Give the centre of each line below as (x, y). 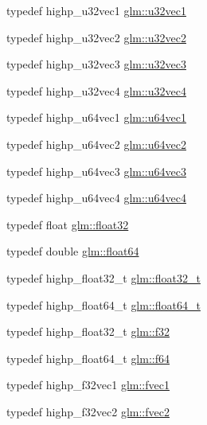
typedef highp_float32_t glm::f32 (88, 331)
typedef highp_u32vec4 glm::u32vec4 (96, 90)
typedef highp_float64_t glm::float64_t (103, 304)
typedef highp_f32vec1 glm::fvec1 (88, 385)
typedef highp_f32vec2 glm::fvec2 (88, 411)
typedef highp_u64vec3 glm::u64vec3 (96, 171)
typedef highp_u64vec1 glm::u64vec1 (96, 117)
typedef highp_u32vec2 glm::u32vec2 (96, 37)
